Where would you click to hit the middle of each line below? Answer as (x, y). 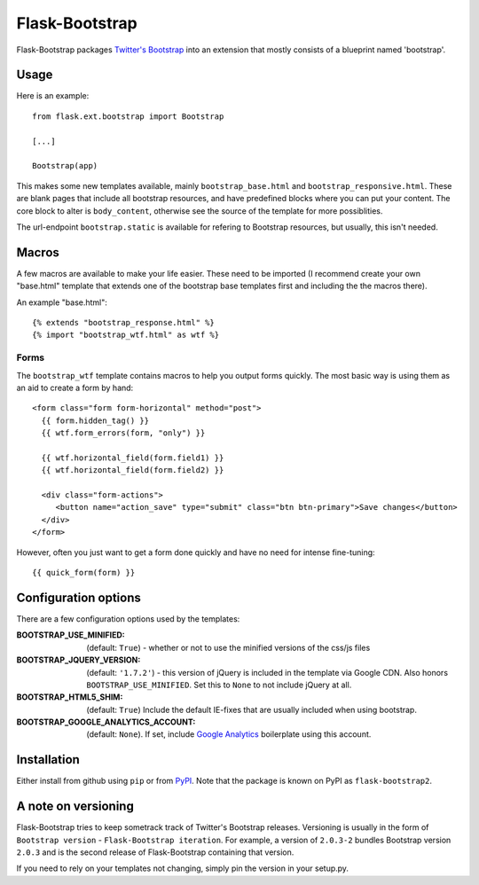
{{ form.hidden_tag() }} (95, 420)
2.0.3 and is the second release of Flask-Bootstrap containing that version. (155, 852)
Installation (48, 760)
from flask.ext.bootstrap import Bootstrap (128, 116)
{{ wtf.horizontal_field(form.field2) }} (133, 470)
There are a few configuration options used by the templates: (128, 619)
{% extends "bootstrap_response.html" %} (123, 323)
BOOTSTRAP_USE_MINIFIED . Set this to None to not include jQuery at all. (219, 685)
